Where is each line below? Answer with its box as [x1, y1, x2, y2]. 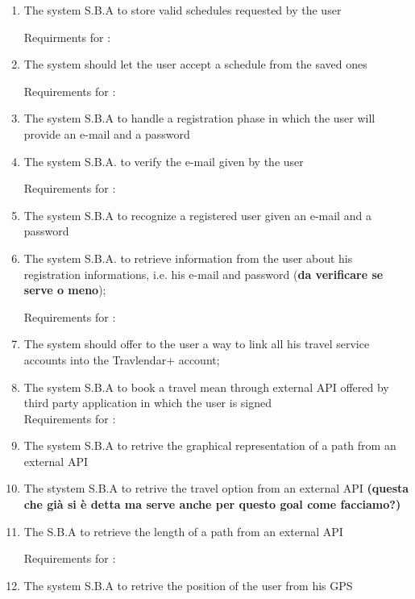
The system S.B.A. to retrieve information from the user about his [23, 249, 353, 266]
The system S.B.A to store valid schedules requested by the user [23, 2, 342, 18]
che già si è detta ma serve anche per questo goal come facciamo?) [23, 496, 401, 513]
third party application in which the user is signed [23, 394, 272, 411]
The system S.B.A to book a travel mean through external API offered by [23, 378, 389, 395]
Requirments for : [23, 28, 111, 45]
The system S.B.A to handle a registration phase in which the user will [23, 110, 376, 127]
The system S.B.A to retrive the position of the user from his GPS [23, 576, 353, 593]
